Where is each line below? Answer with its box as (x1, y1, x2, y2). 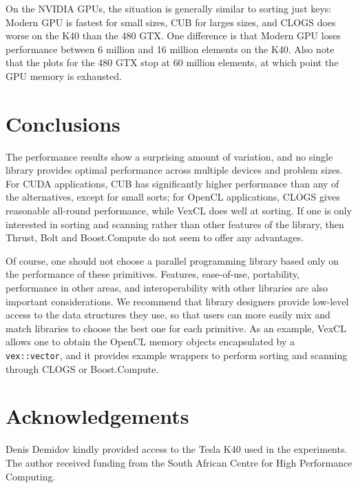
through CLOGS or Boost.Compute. (6, 361, 159, 376)
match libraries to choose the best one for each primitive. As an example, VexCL (6, 321, 346, 335)
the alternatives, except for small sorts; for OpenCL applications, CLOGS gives (6, 190, 340, 204)
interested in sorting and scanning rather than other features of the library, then (6, 216, 344, 231)
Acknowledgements (6, 402, 189, 430)
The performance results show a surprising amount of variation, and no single (6, 149, 333, 163)
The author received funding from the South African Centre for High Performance (6, 455, 352, 469)
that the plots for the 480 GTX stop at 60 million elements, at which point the (6, 55, 339, 70)
